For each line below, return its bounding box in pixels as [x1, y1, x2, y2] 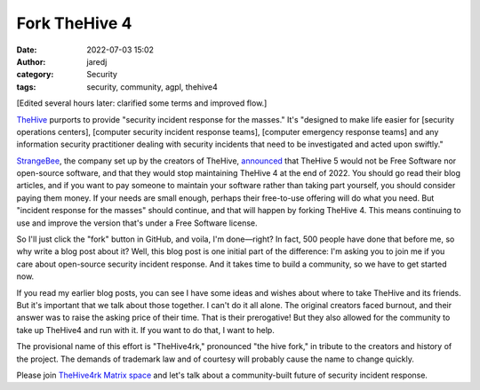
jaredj [86, 56, 108, 67]
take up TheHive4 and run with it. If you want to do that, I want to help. [16, 324, 275, 335]
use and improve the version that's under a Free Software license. [16, 218, 258, 228]
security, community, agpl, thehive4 [86, 81, 218, 92]
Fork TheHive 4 [16, 13, 132, 33]
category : [16, 69, 54, 80]
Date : [16, 44, 37, 55]
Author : [16, 56, 46, 67]
